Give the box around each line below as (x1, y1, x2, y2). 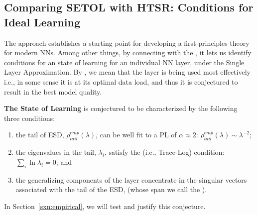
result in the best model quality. (4, 86, 102, 97)
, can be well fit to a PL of (96, 129, 177, 140)
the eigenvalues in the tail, (15, 147, 96, 157)
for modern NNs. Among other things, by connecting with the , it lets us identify (4, 47, 252, 58)
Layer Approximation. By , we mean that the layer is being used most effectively (4, 67, 251, 77)
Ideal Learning (4, 14, 81, 29)
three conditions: (4, 112, 55, 123)
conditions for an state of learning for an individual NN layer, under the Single (4, 57, 245, 67)
